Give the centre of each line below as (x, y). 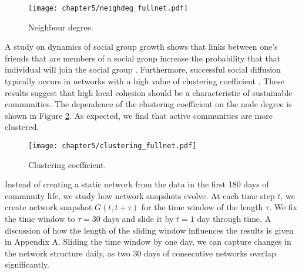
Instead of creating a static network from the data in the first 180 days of (137, 184)
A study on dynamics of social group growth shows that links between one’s (141, 47)
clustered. (22, 127)
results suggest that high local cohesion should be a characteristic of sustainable (149, 92)
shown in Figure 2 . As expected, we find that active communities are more (139, 115)
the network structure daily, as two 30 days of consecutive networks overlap (140, 253)
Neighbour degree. (61, 27)
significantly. (27, 264)
